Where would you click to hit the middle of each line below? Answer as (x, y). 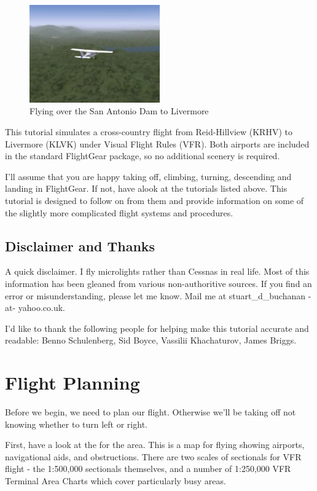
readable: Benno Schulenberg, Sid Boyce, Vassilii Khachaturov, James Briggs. (151, 340)
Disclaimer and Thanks (80, 245)
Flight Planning (72, 383)
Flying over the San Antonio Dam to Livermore (119, 111)
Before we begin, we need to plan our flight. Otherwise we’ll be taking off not (151, 412)
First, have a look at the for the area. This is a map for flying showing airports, (155, 445)
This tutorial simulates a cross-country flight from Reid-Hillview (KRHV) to (149, 131)
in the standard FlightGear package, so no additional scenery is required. (143, 156)
